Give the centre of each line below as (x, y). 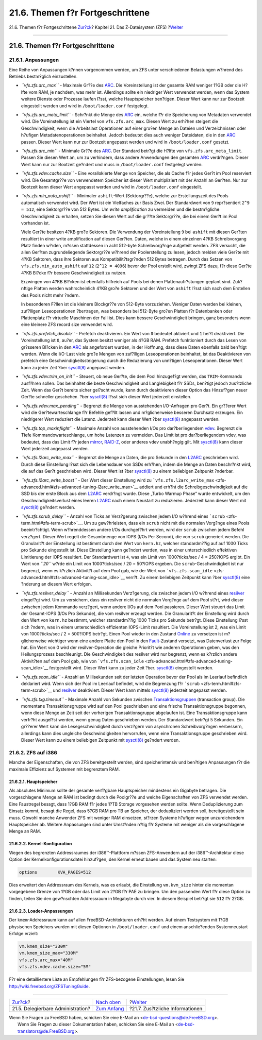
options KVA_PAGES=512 (55, 872)
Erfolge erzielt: (24, 933)
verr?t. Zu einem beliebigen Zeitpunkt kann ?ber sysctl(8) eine (188, 578)
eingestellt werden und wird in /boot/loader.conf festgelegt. (85, 106)
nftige (27, 289)
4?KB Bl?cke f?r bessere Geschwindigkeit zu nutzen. (74, 273)
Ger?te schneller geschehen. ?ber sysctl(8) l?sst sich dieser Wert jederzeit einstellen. (106, 397)
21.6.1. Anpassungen (34, 60)
